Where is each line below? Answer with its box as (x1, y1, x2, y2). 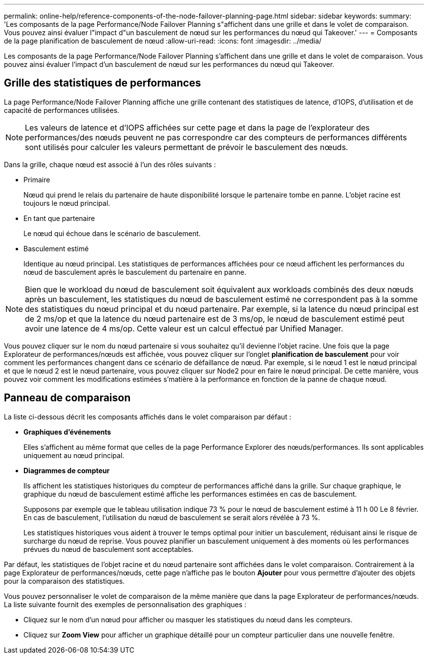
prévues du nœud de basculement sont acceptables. (23, 545, 193, 553)
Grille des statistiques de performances (4, 77, 201, 89)
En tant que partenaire (23, 214, 95, 222)
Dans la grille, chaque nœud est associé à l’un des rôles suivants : (4, 160, 216, 169)
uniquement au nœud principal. (23, 451, 125, 460)
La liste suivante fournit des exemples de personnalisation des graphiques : (4, 600, 247, 609)
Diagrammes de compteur (23, 466, 110, 475)
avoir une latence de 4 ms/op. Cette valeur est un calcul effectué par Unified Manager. (25, 323, 343, 333)
